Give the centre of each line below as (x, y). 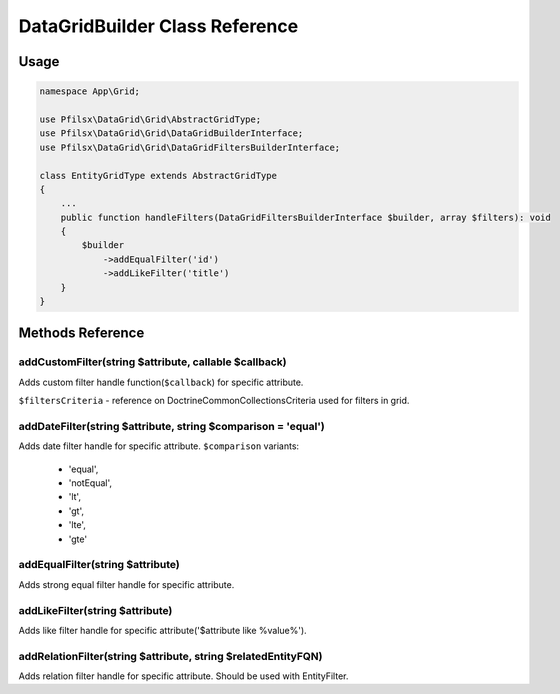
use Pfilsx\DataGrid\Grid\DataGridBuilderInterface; (171, 133)
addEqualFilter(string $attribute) (99, 565)
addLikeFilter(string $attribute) (95, 610)
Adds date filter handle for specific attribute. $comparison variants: (159, 446)
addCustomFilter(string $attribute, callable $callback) (152, 362)
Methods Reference (81, 333)
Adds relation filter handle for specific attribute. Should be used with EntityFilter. (183, 676)
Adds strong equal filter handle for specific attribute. (126, 584)
